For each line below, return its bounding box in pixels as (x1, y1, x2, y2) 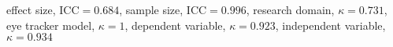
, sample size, (119, 2, 184, 17)
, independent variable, (275, 16, 386, 33)
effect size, (6, 2, 56, 17)
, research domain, (246, 2, 335, 17)
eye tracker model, (6, 16, 95, 33)
